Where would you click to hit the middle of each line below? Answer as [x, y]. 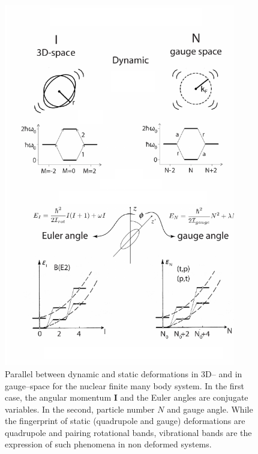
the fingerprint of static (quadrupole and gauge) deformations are [125, 421]
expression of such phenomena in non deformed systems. [108, 444]
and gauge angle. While [210, 409]
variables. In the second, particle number [80, 409]
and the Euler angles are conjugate [184, 397]
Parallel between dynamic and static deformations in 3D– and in [124, 373]
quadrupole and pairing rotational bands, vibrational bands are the [128, 432]
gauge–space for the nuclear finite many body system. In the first [125, 385]
